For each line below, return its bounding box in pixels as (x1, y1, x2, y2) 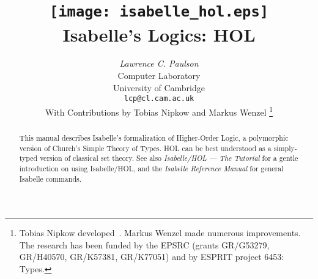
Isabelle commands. (19, 173, 81, 184)
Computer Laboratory (117, 69, 201, 82)
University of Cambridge (113, 81, 205, 94)
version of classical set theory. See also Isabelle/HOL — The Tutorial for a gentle (40, 153, 298, 163)
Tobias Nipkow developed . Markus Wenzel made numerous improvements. (19, 226, 301, 239)
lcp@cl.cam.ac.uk (124, 94, 194, 103)
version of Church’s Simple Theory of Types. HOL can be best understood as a (19, 143, 272, 153)
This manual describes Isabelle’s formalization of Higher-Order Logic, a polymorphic (19, 132, 289, 143)
